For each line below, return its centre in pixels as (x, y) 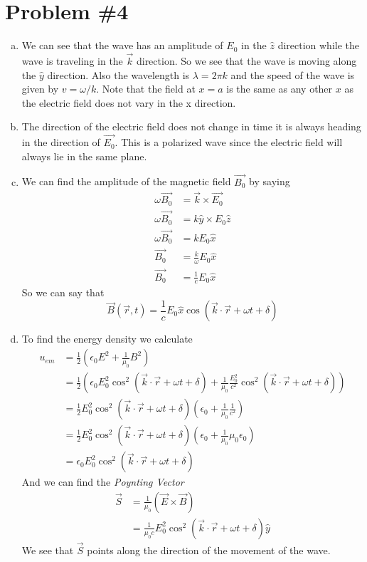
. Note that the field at (146, 89)
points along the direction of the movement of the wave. (209, 550)
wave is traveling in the (72, 60)
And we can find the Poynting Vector (103, 482)
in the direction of (61, 142)
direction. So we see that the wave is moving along (246, 60)
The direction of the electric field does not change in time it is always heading (191, 126)
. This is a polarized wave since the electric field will (229, 142)
